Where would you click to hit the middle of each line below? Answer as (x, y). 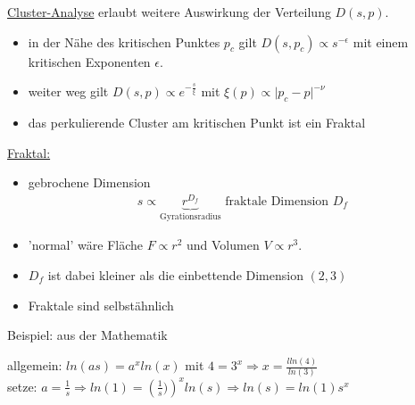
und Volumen (223, 245)
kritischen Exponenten (89, 61)
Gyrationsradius (191, 216)
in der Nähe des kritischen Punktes (124, 41)
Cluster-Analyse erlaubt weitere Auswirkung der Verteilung (169, 12)
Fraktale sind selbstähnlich (101, 305)
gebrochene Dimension (89, 182)
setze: (22, 386)
